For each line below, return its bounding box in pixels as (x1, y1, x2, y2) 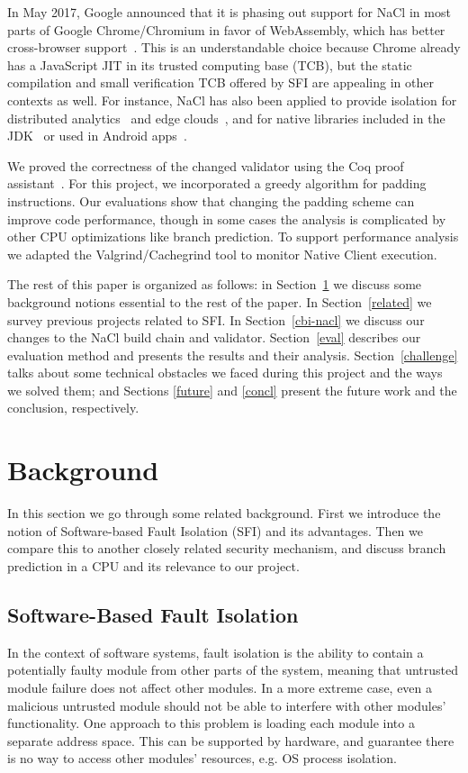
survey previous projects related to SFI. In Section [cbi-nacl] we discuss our (7, 310, 425, 329)
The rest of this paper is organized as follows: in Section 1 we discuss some (7, 275, 422, 294)
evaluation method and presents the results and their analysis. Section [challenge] (7, 345, 458, 364)
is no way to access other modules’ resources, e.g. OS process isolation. (7, 749, 397, 768)
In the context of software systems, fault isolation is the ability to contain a (7, 642, 424, 661)
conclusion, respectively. (7, 398, 139, 417)
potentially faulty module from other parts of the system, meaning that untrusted (7, 660, 459, 679)
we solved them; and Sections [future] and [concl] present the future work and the (7, 380, 457, 399)
